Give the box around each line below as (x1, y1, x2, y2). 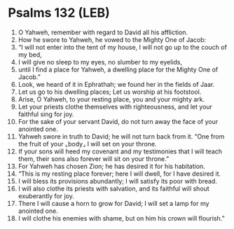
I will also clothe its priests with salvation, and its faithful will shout (18, 184, 209, 193)
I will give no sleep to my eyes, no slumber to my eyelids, (18, 57, 183, 66)
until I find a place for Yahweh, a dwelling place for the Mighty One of (18, 65, 219, 74)
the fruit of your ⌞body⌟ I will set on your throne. (18, 139, 157, 148)
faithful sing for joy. (18, 110, 74, 118)
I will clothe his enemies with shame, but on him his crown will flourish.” (18, 214, 225, 222)
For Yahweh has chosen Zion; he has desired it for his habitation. (18, 162, 205, 170)
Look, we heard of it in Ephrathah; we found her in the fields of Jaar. (18, 80, 215, 88)
